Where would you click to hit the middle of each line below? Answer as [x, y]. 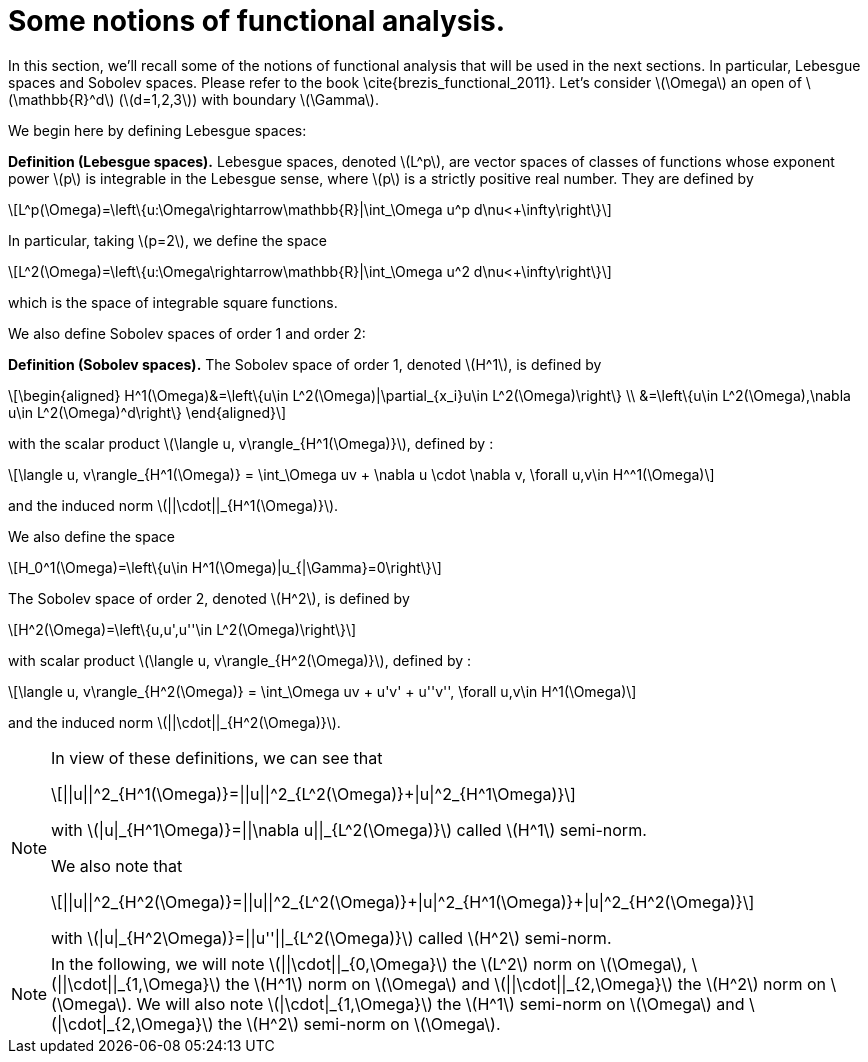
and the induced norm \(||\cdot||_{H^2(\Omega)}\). [174, 722]
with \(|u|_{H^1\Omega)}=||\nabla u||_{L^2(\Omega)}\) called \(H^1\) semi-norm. [349, 829]
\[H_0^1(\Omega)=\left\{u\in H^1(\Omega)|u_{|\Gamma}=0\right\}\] [225, 567]
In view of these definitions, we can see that [217, 757]
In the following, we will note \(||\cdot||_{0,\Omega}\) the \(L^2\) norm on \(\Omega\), [369, 963]
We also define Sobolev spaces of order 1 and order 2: [187, 333]
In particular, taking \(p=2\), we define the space [167, 240]
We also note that [117, 865]
